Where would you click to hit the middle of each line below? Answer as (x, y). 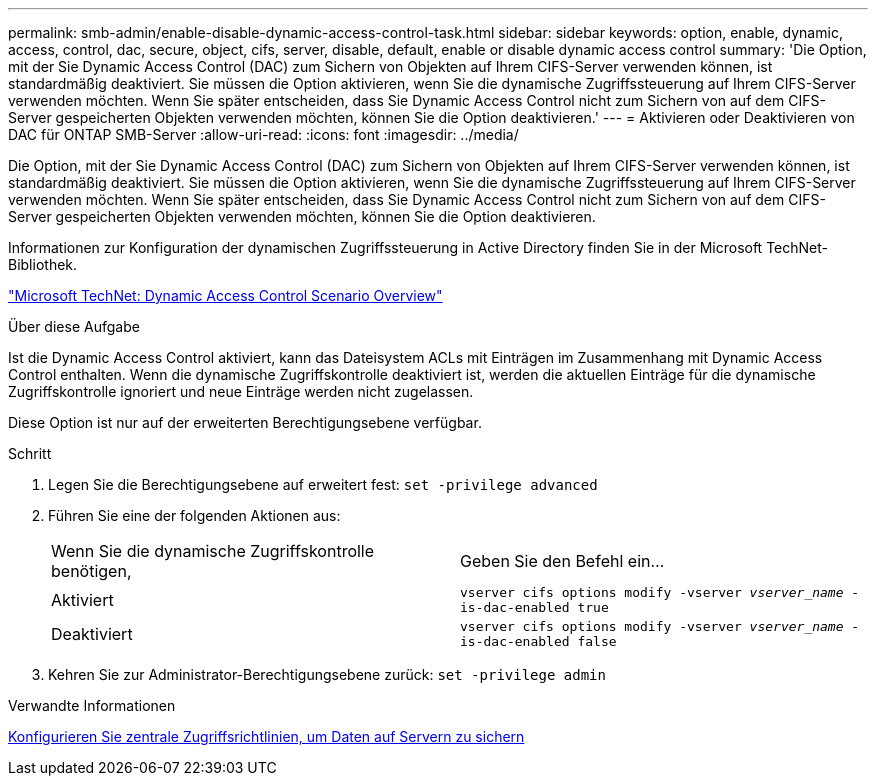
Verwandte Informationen (92, 705)
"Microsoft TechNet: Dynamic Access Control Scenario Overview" (225, 295)
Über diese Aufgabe (74, 326)
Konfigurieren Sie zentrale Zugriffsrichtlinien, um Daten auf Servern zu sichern (266, 736)
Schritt (30, 453)
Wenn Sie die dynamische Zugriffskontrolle (213, 551)
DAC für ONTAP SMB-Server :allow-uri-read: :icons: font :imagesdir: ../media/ (263, 134)
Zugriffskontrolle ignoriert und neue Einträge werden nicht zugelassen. (241, 391)
